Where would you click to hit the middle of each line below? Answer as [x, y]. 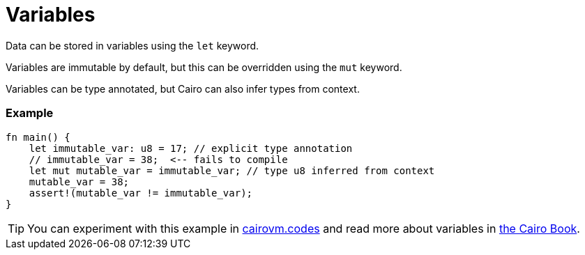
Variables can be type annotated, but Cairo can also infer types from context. [183, 88]
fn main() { [38, 137]
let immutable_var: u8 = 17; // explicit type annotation [191, 148]
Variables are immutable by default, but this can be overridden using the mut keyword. [204, 67]
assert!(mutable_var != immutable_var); [141, 193]
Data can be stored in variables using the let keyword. [132, 45]
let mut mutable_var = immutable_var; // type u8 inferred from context [232, 170]
